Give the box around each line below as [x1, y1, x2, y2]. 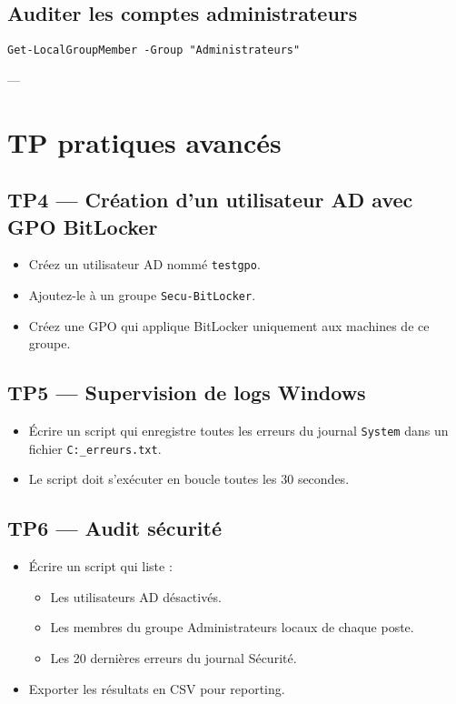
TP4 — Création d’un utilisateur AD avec [7, 186, 413, 214]
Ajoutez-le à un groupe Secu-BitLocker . [28, 286, 256, 305]
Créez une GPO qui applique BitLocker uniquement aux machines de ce [28, 316, 430, 335]
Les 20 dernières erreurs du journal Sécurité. [50, 649, 297, 668]
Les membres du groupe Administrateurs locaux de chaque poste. [50, 618, 414, 637]
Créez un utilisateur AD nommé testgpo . [28, 255, 261, 274]
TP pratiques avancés [7, 123, 282, 160]
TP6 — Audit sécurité [7, 514, 223, 542]
